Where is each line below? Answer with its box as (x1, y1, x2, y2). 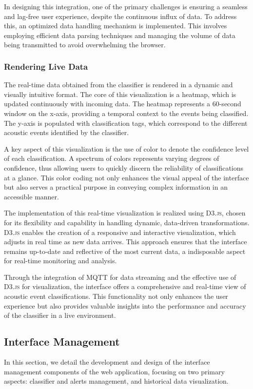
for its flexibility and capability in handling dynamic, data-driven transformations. (4, 217, 250, 227)
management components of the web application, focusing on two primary (4, 366, 225, 376)
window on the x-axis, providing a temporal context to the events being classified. (4, 108, 249, 118)
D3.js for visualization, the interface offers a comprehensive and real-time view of (4, 281, 246, 292)
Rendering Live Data (4, 60, 88, 72)
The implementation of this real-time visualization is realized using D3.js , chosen (4, 208, 246, 218)
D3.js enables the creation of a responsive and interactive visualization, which (4, 227, 236, 237)
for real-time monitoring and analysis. (4, 255, 117, 266)
